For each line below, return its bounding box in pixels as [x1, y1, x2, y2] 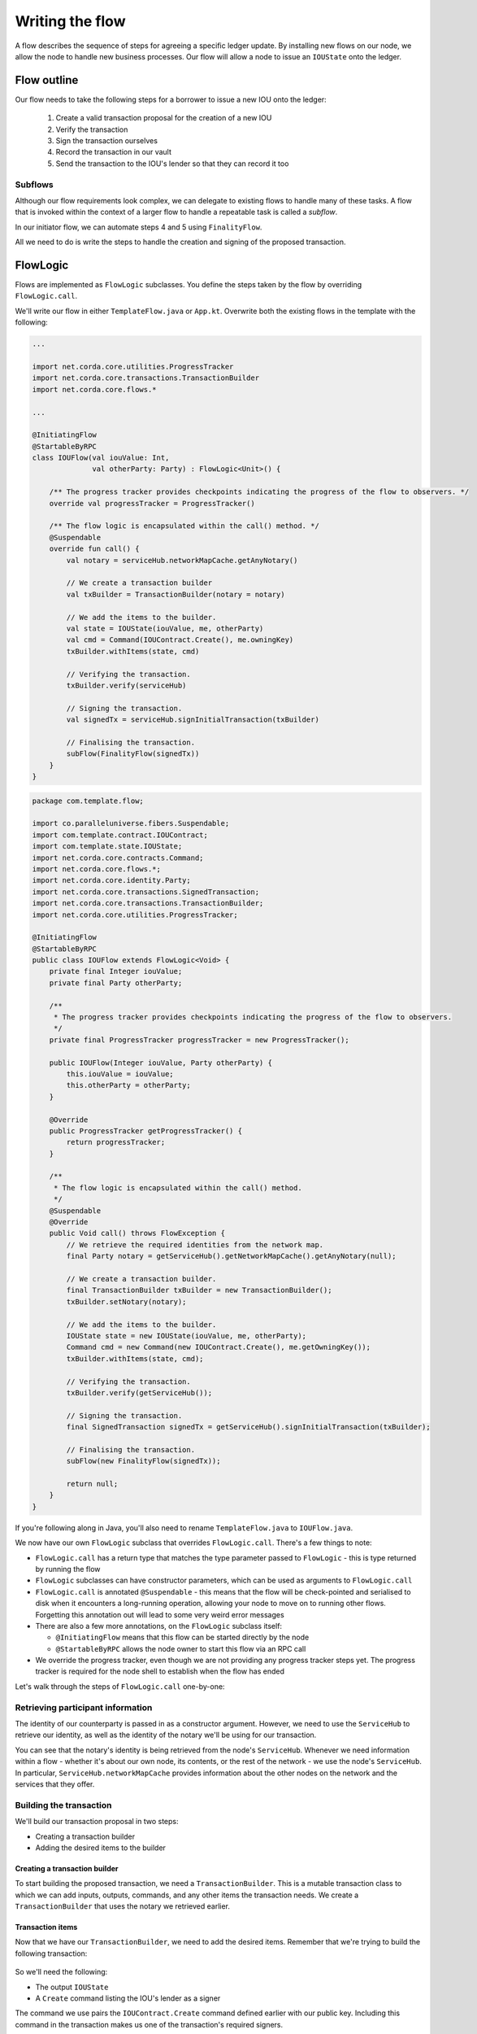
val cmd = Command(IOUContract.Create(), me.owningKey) [66, 635, 294, 644]
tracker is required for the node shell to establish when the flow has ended [35, 1666, 284, 1676]
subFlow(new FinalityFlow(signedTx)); [66, 1456, 221, 1466]
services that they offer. [15, 1779, 95, 1789]
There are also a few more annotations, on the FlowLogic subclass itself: [35, 1621, 283, 1630]
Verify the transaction [55, 124, 128, 134]
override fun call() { [49, 544, 140, 553]
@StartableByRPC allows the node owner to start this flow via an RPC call [55, 1643, 306, 1653]
